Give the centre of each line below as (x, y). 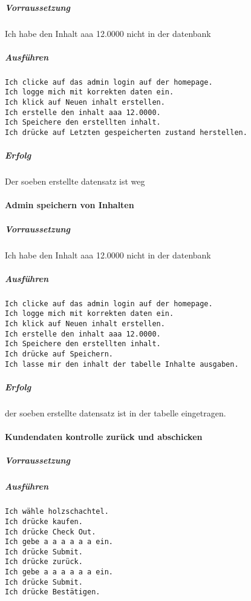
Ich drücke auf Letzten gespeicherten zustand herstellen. (126, 133)
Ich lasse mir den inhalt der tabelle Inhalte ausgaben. (122, 364)
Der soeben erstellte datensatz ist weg (75, 181)
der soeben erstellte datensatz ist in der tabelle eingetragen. (116, 412)
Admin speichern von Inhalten (70, 205)
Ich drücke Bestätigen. (53, 592)
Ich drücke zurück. (44, 562)
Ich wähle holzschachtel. (57, 512)
